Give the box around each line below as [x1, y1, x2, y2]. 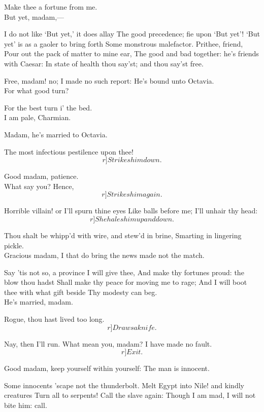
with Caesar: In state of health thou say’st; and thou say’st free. [4, 58, 204, 68]
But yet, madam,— [4, 11, 64, 22]
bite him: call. [4, 400, 47, 410]
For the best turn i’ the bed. [4, 102, 92, 113]
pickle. [4, 240, 24, 250]
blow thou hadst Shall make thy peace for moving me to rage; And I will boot [4, 277, 247, 287]
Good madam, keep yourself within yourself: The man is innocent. [4, 363, 210, 373]
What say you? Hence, [4, 180, 74, 191]
